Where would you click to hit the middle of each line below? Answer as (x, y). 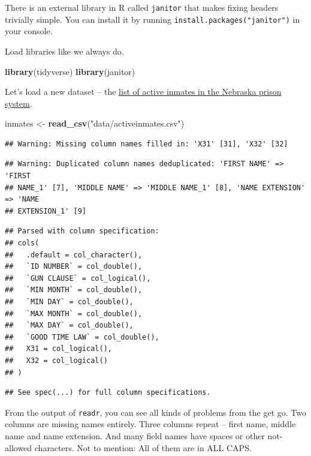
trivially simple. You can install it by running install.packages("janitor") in (153, 19)
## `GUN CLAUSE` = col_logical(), (78, 278)
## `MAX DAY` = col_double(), (69, 325)
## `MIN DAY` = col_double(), (69, 302)
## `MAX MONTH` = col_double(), (74, 313)
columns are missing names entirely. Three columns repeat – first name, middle (150, 424)
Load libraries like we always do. (64, 51)
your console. (29, 31)
